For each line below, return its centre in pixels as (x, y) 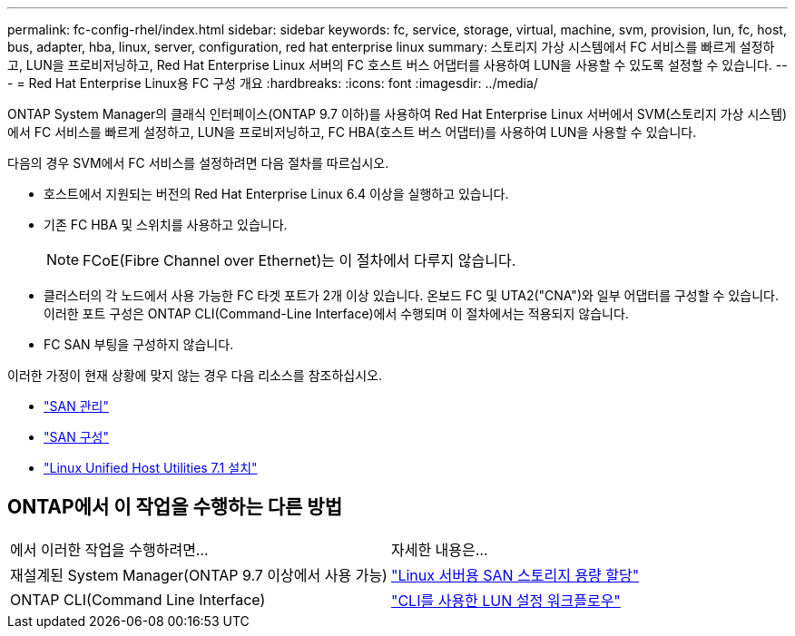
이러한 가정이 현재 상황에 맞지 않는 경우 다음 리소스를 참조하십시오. (195, 375)
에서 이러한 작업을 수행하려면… (109, 549)
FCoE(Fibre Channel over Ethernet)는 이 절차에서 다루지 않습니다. (299, 260)
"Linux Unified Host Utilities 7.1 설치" (151, 468)
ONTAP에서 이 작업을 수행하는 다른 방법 (175, 507)
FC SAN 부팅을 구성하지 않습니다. (139, 344)
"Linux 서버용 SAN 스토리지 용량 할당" (515, 575)
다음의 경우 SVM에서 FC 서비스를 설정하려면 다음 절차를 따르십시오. (198, 163)
